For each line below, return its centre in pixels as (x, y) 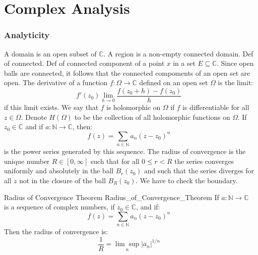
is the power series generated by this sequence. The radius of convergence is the (125, 151)
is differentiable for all (216, 107)
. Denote (34, 117)
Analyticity (27, 35)
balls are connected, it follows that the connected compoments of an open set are (127, 73)
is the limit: (235, 82)
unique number (27, 161)
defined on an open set (173, 82)
